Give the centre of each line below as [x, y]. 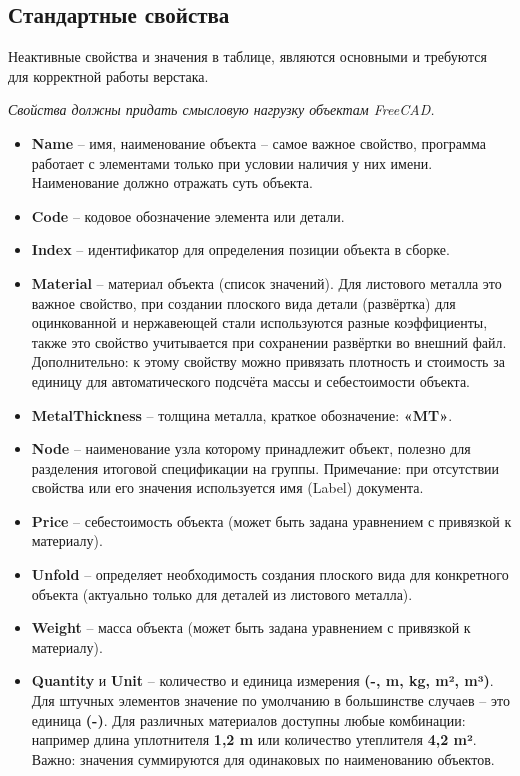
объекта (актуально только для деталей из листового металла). [222, 593]
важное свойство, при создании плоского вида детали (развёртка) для [243, 302]
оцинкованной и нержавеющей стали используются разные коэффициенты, [259, 322]
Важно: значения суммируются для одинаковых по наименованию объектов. [263, 758]
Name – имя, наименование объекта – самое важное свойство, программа [258, 142]
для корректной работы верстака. [108, 75]
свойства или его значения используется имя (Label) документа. [227, 487]
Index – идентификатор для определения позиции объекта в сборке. [240, 249]
